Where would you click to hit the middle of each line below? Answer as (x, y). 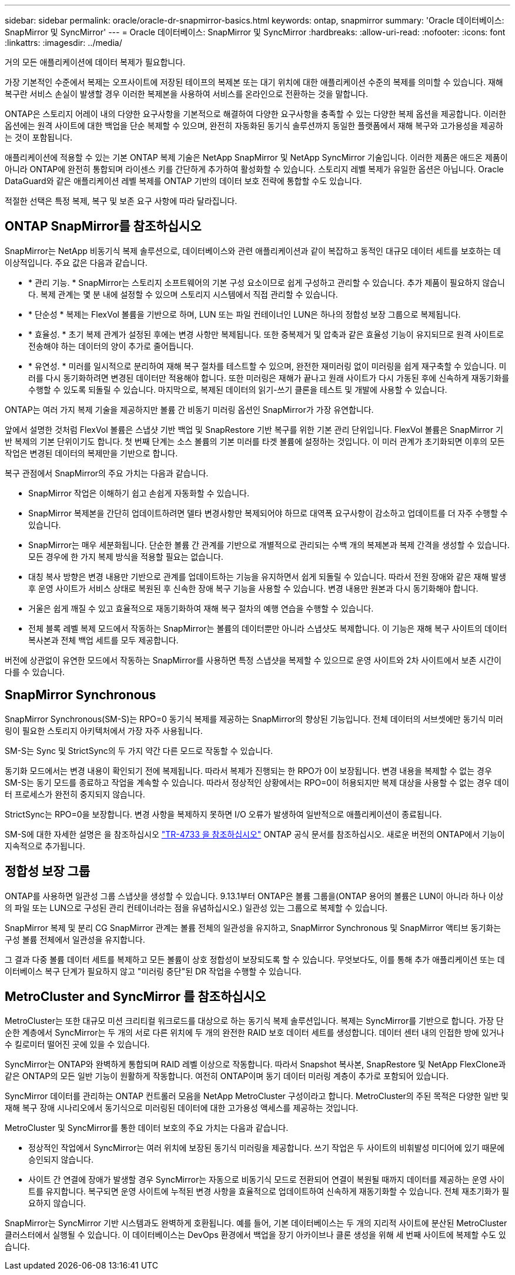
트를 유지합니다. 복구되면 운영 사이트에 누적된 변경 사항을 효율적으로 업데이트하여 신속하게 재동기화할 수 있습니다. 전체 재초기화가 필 (269, 1191)
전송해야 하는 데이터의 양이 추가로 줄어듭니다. (111, 346)
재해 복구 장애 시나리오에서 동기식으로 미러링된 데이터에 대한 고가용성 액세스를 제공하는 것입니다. (182, 1108)
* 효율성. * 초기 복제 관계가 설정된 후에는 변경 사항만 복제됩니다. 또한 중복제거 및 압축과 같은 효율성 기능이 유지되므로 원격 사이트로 (266, 334)
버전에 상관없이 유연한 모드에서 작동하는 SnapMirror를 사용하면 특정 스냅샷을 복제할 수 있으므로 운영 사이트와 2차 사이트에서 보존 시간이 (253, 660)
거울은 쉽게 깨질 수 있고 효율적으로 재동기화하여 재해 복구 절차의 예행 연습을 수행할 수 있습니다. (201, 608)
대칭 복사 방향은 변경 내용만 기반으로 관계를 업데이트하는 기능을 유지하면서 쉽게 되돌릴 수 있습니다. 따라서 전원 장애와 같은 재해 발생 (267, 576)
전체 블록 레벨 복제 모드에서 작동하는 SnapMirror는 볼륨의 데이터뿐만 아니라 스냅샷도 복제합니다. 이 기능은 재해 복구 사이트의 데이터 (268, 628)
